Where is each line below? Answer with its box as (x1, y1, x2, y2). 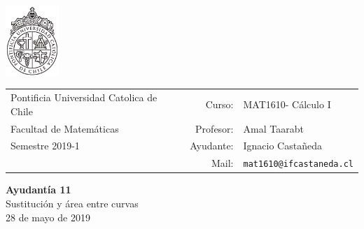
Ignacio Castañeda (243, 138, 322, 153)
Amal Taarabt (243, 121, 304, 135)
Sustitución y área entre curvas (6, 196, 139, 211)
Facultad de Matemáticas (10, 121, 119, 135)
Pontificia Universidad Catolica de (10, 90, 157, 105)
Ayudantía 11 (6, 182, 71, 197)
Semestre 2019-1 (10, 138, 80, 153)
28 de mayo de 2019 (6, 209, 90, 224)
